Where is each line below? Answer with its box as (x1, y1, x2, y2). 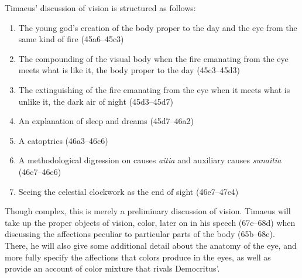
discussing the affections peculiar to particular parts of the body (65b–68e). (5, 228, 275, 240)
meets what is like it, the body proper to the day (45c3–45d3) (18, 64, 241, 76)
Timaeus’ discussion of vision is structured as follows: (5, 2, 196, 13)
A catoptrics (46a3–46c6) (18, 134, 108, 146)
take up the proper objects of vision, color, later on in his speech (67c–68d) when (5, 216, 296, 228)
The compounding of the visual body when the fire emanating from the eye (18, 52, 289, 64)
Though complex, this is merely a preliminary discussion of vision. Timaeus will (5, 205, 291, 217)
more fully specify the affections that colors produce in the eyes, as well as (5, 250, 271, 263)
